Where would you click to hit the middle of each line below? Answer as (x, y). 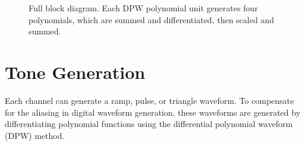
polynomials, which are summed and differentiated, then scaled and (151, 19)
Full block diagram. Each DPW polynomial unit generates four (143, 8)
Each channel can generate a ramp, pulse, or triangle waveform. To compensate (150, 100)
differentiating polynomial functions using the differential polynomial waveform (149, 124)
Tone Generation (75, 72)
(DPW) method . (35, 135)
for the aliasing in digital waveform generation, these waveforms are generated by (153, 112)
